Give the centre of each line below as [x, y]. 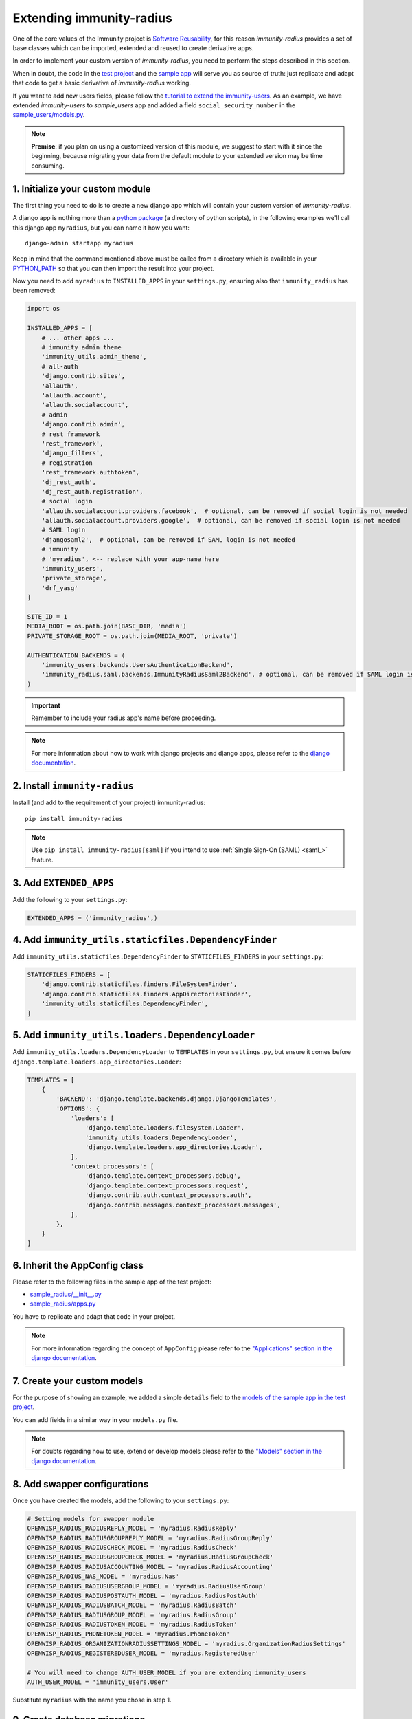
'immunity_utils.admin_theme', [94, 357]
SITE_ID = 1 [47, 616]
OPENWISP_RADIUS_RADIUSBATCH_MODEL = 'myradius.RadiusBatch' [132, 1605]
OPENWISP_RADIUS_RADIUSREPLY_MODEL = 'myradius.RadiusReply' [132, 1529]
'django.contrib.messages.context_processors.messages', [183, 1205]
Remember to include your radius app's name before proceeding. [124, 718]
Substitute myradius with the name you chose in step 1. [92, 1700]
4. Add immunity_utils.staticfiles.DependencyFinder [145, 940]
